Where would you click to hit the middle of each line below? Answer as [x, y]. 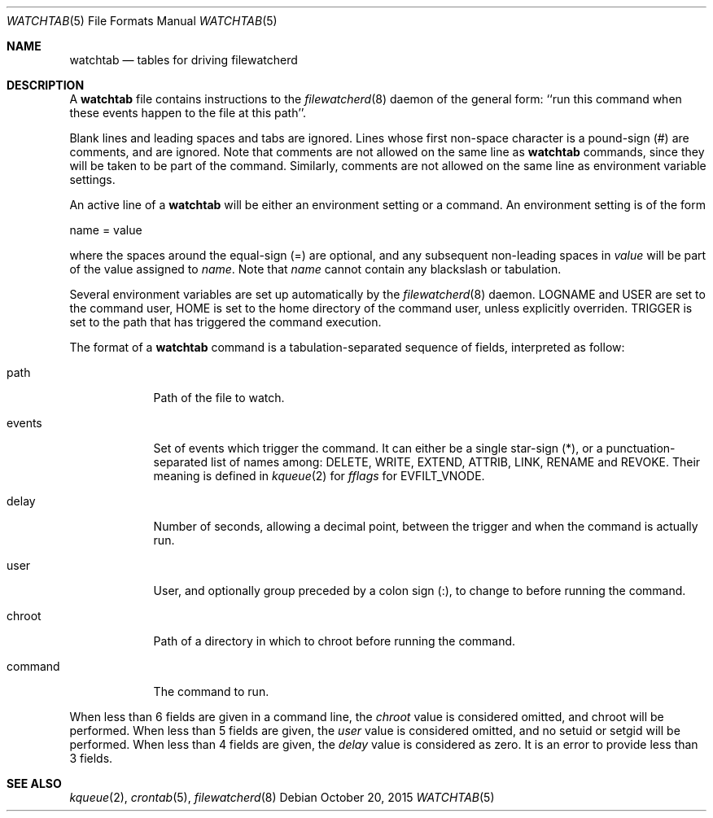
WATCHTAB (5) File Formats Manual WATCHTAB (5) [142, 21]
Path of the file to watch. [219, 398]
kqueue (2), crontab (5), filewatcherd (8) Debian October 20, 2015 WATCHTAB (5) [282, 797]
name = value [106, 230]
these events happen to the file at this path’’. [188, 113]
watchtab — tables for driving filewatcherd [184, 60]
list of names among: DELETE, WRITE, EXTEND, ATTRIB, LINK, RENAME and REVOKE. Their [455, 462]
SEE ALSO [34, 783]
